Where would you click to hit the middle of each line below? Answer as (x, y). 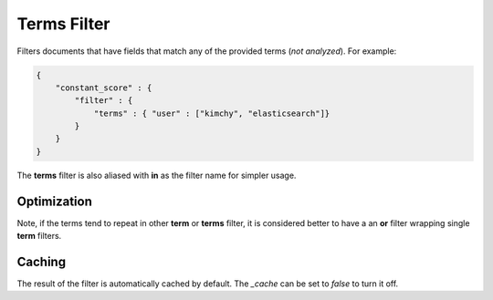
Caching (42, 261)
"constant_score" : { (104, 88)
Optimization (55, 201)
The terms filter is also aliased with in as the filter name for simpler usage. (157, 175)
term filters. (39, 236)
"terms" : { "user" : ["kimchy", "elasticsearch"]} (212, 113)
